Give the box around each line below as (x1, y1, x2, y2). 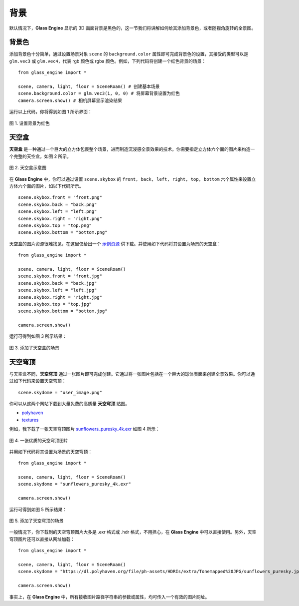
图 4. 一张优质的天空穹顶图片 (9, 437, 68, 443)
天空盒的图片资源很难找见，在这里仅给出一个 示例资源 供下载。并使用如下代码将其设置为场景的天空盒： (9, 240, 221, 247)
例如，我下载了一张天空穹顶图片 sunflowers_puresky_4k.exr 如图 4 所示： (9, 426, 160, 432)
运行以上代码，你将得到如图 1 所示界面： (9, 109, 92, 115)
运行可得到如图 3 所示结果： (9, 333, 67, 339)
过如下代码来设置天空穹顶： (9, 378, 66, 384)
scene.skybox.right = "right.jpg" (18, 294, 102, 300)
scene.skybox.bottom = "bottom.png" (18, 230, 108, 235)
